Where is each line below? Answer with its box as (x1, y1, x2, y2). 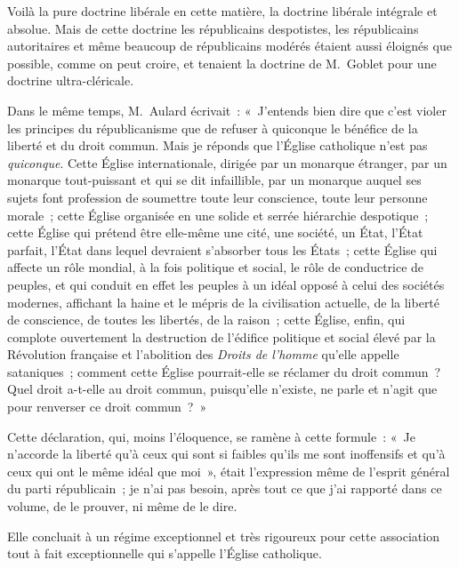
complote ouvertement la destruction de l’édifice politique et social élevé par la (7, 327, 436, 346)
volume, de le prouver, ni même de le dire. (7, 497, 238, 516)
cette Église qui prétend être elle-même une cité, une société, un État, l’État (7, 223, 423, 242)
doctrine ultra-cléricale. (7, 71, 134, 90)
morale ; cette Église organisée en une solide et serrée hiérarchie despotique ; (7, 205, 429, 224)
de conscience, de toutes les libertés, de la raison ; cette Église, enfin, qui (7, 310, 406, 329)
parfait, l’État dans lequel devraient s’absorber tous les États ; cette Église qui (7, 240, 438, 259)
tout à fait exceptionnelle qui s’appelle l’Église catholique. (7, 544, 322, 563)
